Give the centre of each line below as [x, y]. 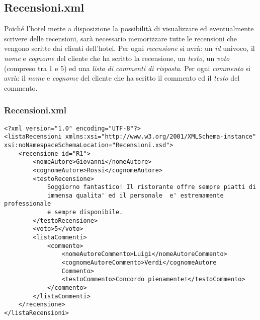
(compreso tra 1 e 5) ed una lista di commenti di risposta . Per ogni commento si [127, 68]
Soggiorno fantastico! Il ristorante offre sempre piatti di [152, 187]
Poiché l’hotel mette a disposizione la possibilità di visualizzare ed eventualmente [129, 28]
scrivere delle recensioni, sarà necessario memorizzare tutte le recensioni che [121, 38]
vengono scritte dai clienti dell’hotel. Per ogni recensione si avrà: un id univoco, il [129, 48]
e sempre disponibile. [85, 212]
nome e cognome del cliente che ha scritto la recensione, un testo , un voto [117, 58]
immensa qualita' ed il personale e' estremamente [135, 195]
